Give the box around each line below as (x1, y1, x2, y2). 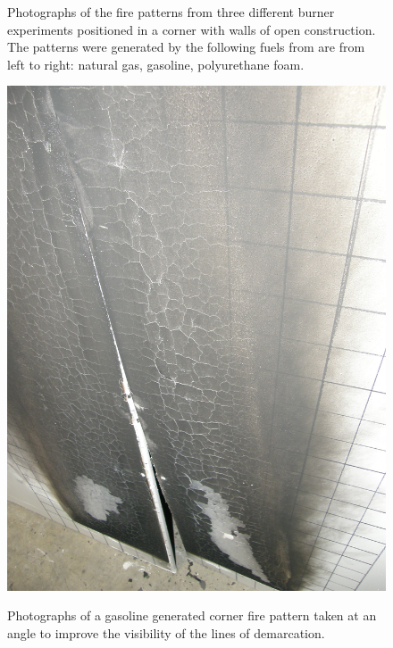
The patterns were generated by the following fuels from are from (7, 37, 365, 56)
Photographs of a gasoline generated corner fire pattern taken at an (7, 606, 377, 625)
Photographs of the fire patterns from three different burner (7, 3, 335, 21)
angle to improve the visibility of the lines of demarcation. (7, 623, 325, 642)
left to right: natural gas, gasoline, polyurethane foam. (7, 54, 305, 73)
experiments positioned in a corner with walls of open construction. (7, 20, 376, 38)
